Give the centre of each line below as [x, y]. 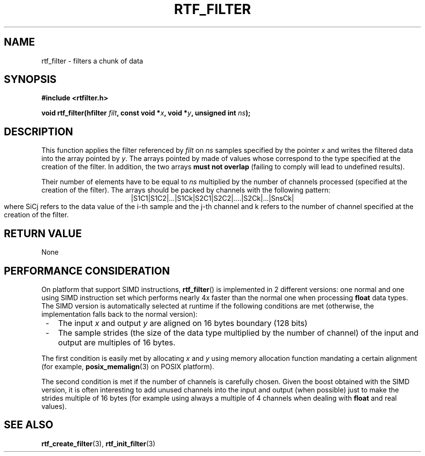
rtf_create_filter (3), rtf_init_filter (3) [98, 443]
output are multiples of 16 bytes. [117, 342]
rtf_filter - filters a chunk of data [92, 61]
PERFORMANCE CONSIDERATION [87, 271]
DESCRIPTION [39, 131]
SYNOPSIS [30, 80]
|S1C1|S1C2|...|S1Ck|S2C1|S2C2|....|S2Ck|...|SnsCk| [212, 198]
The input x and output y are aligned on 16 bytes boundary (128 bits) [183, 323]
